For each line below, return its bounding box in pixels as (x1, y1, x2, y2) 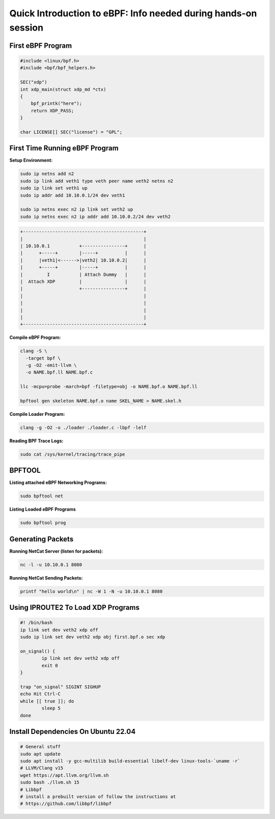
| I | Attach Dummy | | (20, 271, 147, 277)
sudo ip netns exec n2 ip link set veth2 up (20, 207, 133, 212)
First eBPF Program (9, 41, 72, 50)
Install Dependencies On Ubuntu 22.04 (9, 727, 136, 736)
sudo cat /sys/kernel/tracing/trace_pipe (20, 451, 125, 457)
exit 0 (41, 662, 58, 668)
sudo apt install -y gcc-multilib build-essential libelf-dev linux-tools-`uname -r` (20, 758, 240, 764)
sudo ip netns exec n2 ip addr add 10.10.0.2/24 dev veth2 (20, 214, 171, 219)
